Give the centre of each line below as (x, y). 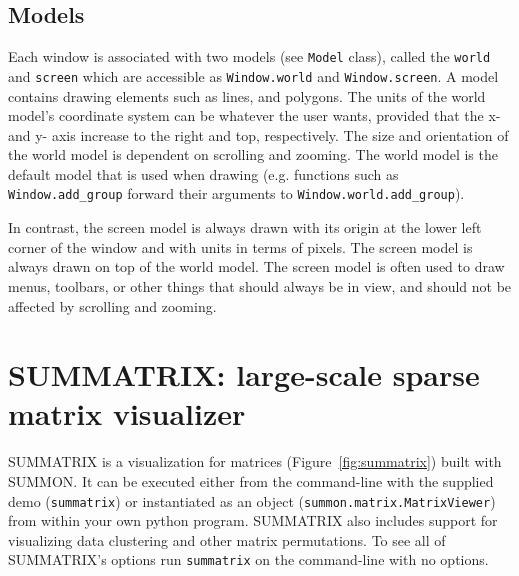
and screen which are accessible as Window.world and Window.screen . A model (253, 75)
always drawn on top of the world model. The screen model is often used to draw (256, 266)
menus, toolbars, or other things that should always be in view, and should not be (260, 285)
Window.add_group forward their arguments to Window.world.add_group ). (236, 193)
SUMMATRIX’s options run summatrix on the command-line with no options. (248, 559)
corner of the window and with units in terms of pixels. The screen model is (240, 246)
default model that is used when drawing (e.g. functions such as (203, 173)
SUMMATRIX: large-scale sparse (244, 374)
